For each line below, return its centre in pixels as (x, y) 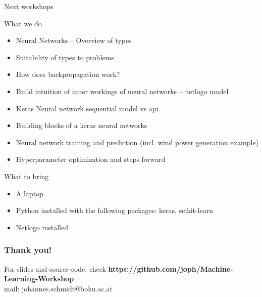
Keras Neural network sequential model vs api (87, 108)
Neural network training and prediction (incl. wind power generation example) (137, 142)
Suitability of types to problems (65, 57)
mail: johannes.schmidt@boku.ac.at (58, 288)
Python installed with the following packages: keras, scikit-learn (115, 210)
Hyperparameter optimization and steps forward (91, 159)
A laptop (30, 193)
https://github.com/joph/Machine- (171, 268)
